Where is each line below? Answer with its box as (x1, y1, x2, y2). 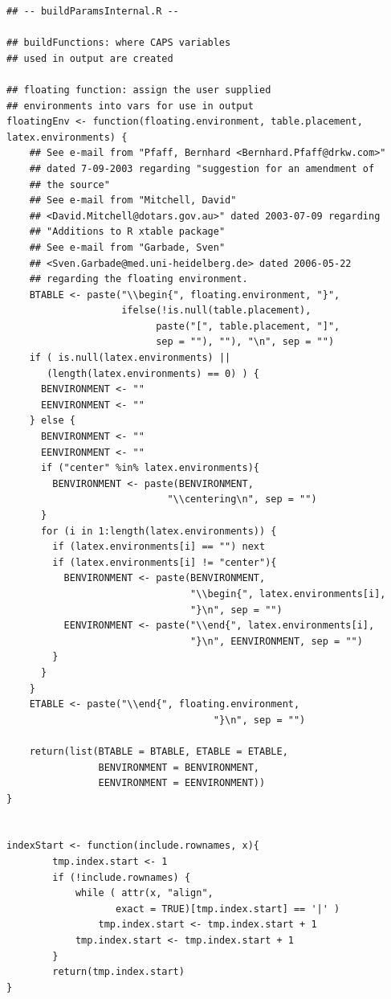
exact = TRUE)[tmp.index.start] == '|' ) (116, 903, 340, 915)
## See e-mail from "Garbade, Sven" (29, 241, 226, 253)
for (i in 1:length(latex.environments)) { (40, 525, 277, 537)
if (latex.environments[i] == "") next (52, 541, 266, 553)
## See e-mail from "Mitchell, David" (29, 194, 237, 207)
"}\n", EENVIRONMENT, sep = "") (190, 635, 363, 647)
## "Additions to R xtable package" (29, 226, 226, 238)
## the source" (29, 178, 110, 190)
